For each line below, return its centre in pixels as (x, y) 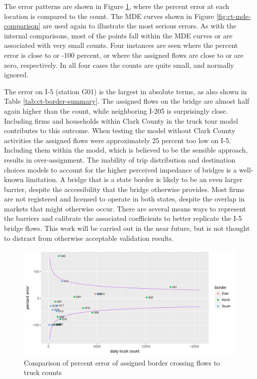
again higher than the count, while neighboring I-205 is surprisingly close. (116, 110)
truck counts (43, 372)
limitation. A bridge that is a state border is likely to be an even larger (134, 179)
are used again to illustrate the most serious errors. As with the (139, 26)
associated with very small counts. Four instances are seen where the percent (121, 45)
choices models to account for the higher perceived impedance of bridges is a (121, 169)
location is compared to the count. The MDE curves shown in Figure (109, 16)
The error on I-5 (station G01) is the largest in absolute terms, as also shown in (126, 91)
